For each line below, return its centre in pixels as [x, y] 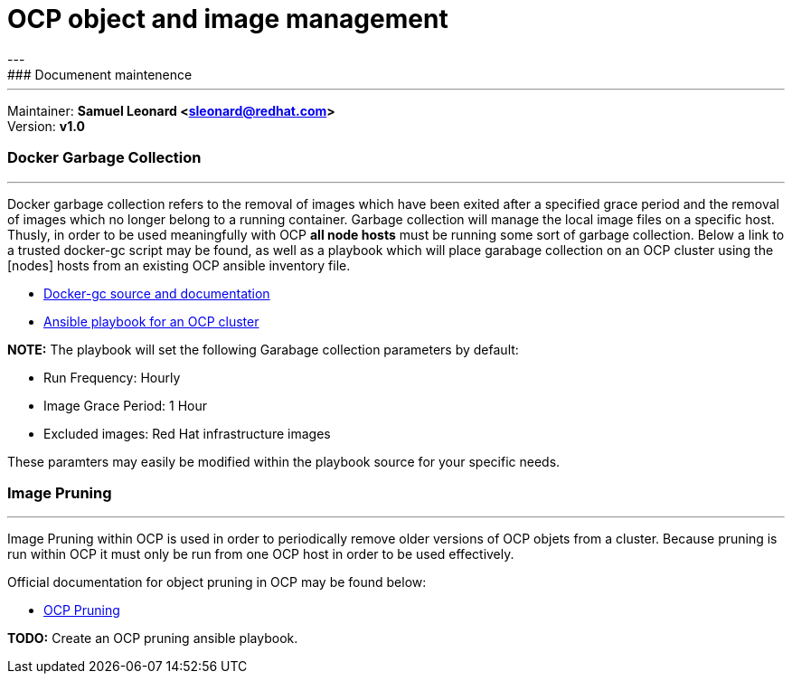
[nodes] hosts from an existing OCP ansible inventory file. [179, 265]
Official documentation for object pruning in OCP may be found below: [217, 582]
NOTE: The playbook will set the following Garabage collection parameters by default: [263, 349]
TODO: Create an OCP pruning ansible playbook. [153, 638]
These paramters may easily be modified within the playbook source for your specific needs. [284, 461]
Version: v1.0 [46, 126]
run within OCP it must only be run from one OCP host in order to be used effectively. [261, 554]
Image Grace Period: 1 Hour [125, 405]
